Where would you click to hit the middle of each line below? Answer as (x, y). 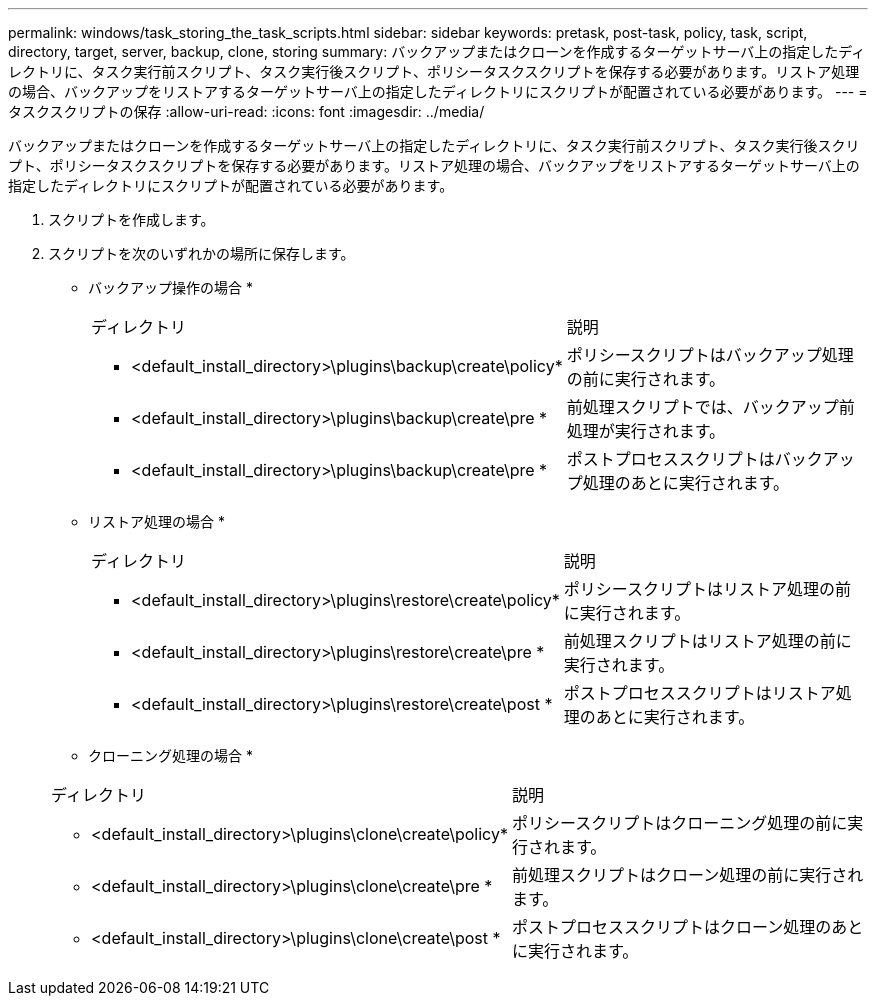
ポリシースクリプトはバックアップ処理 (710, 355)
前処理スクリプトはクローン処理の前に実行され (687, 875)
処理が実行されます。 (646, 431)
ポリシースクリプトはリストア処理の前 (707, 589)
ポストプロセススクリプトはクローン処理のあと (687, 927)
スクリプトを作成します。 (131, 219)
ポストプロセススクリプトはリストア (699, 693)
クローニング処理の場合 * (170, 755)
